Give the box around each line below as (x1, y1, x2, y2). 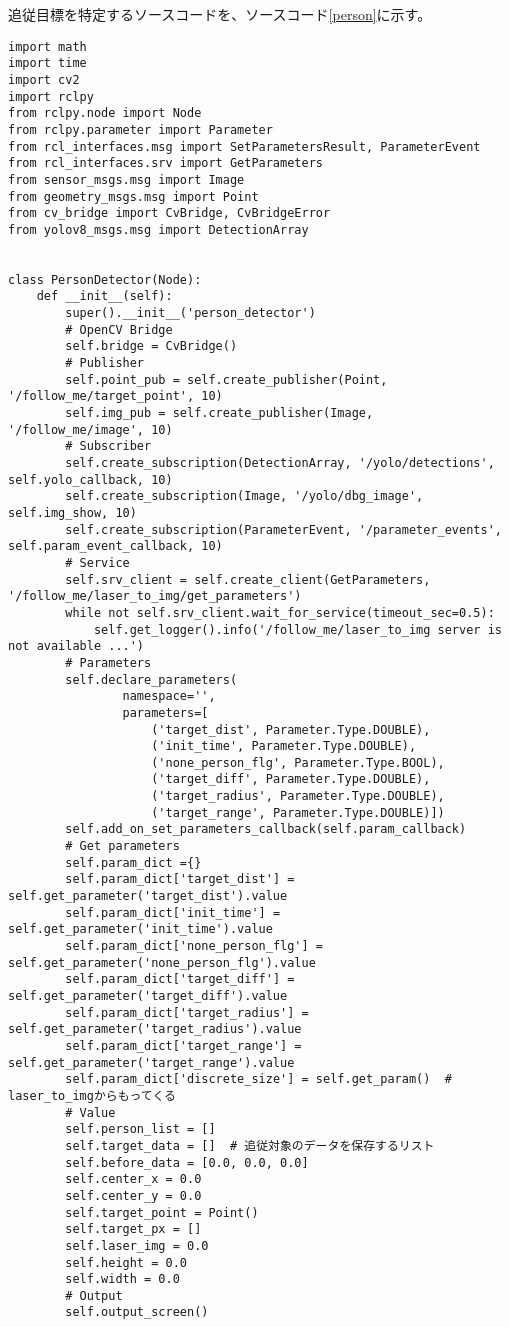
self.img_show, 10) (8, 505, 137, 520)
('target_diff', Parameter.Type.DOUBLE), (151, 772, 431, 787)
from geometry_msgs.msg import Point (8, 189, 259, 204)
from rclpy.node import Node (8, 106, 202, 121)
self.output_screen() (65, 1305, 209, 1320)
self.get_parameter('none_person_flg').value (8, 955, 316, 970)
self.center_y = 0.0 (65, 1188, 202, 1203)
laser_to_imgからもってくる (8, 1088, 176, 1103)
